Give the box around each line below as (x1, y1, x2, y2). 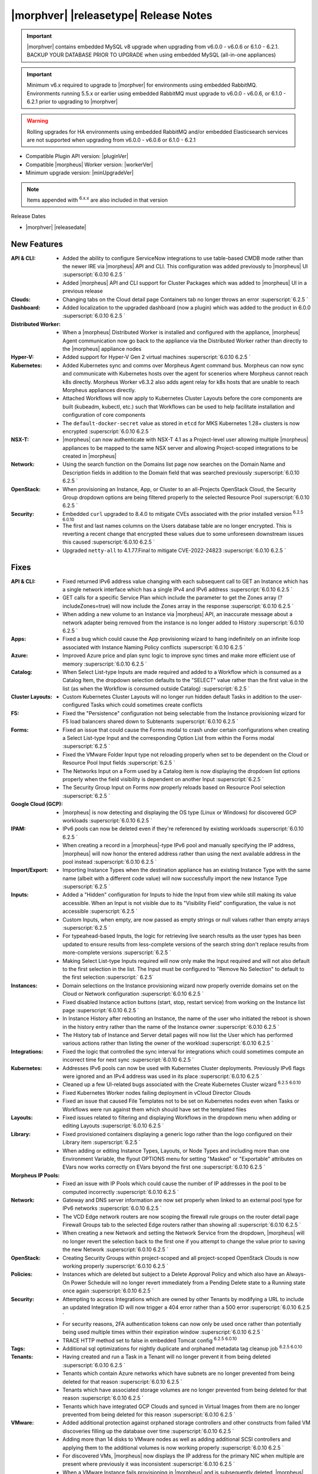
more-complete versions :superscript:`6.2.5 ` (62, 949, 171, 956)
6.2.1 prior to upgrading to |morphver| (26, 98, 118, 105)
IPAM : (11, 825, 26, 833)
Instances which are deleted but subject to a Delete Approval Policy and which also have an (62, 1271, 285, 1278)
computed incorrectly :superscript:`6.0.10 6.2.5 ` (62, 1188, 179, 1195)
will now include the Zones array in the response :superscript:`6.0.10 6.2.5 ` (111, 602, 294, 610)
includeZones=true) (62, 602, 111, 610)
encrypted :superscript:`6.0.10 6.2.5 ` (62, 427, 153, 435)
